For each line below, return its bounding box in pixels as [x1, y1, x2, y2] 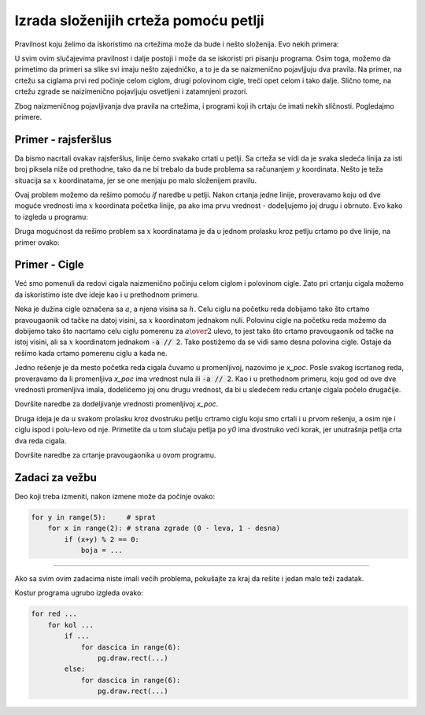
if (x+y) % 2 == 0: [64, 535, 139, 543]
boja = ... [80, 546, 124, 554]
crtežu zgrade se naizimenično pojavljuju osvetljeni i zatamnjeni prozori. [14, 87, 248, 96]
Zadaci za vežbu [14, 471, 98, 484]
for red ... [31, 609, 78, 618]
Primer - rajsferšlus [14, 132, 113, 146]
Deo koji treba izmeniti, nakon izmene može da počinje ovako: [14, 491, 216, 501]
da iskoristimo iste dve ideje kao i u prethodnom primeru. [14, 290, 200, 299]
